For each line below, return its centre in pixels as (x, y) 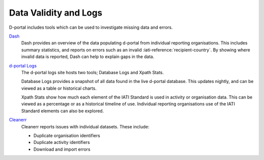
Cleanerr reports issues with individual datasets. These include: (85, 126)
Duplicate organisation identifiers (67, 136)
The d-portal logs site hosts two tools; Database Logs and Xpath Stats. (92, 72)
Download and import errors (62, 149)
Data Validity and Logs (56, 13)
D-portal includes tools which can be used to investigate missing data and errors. (91, 27)
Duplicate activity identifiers (62, 142)
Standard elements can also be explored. (63, 111)
